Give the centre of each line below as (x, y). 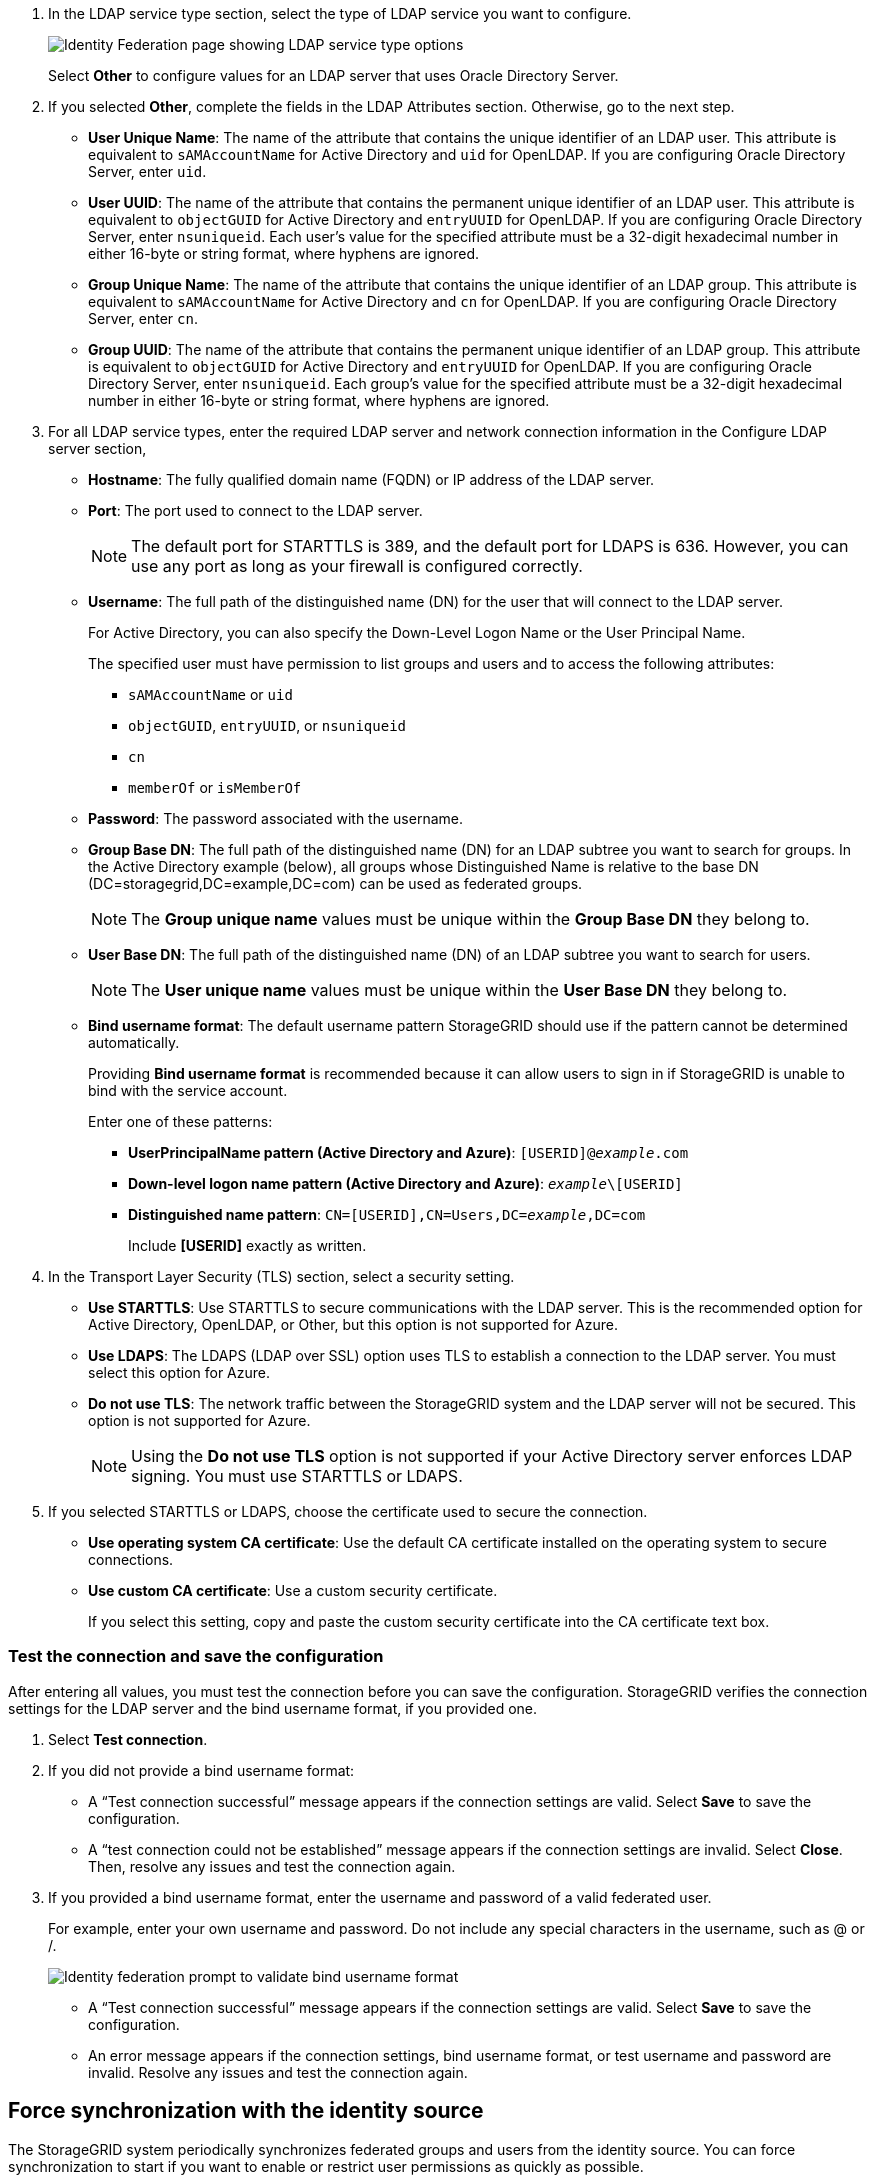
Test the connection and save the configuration (196, 1656)
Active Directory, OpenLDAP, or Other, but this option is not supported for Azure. (353, 1324)
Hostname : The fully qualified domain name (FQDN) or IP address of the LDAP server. (371, 479)
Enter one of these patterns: (180, 1121)
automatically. (134, 1042)
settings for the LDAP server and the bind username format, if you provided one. (273, 1708)
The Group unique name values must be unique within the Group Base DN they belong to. (470, 919)
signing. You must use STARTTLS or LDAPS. (297, 1476)
